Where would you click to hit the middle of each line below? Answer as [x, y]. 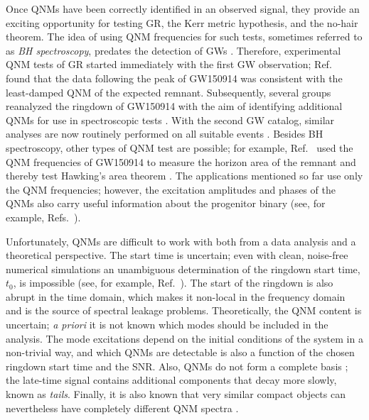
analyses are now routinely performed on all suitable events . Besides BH [165, 134]
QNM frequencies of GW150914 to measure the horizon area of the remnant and [181, 161]
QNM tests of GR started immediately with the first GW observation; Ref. [169, 64]
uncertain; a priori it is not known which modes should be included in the [167, 325]
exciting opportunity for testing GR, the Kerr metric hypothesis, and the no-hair [182, 22]
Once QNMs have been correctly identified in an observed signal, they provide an [183, 9]
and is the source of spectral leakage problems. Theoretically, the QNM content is [184, 310]
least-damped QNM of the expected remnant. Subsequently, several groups [169, 92]
